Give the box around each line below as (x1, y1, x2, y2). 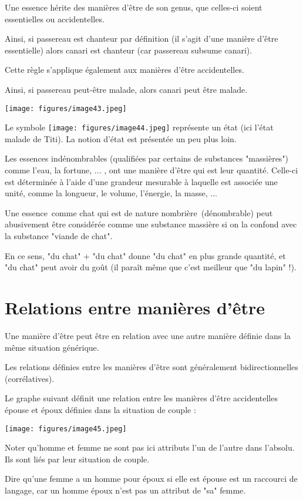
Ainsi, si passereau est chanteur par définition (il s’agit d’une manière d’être (5, 32, 278, 45)
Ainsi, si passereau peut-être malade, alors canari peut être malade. (5, 83, 248, 95)
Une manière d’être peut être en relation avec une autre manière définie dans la (5, 329, 291, 341)
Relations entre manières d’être (5, 296, 265, 319)
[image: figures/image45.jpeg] (5, 424, 127, 433)
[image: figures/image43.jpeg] (5, 104, 127, 113)
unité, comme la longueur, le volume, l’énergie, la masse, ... (5, 187, 217, 199)
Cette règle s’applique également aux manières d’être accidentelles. (5, 63, 244, 76)
